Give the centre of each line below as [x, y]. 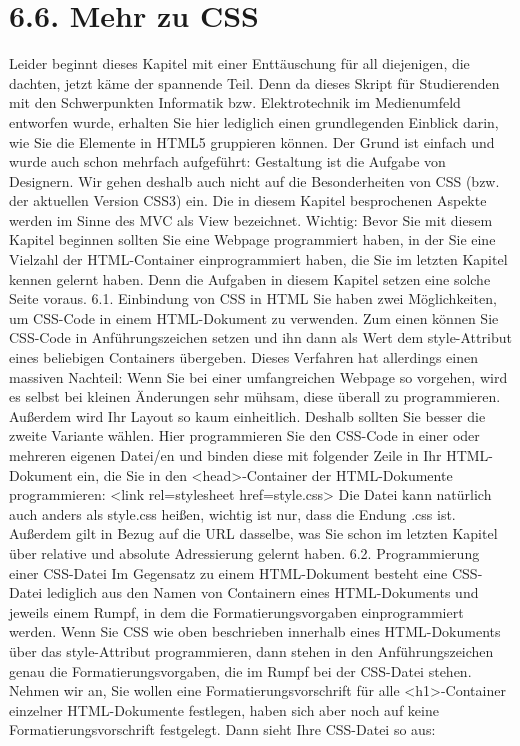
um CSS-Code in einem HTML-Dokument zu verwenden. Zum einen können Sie [254, 317]
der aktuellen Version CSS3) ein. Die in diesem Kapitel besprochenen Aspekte [248, 200]
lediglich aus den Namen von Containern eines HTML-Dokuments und [262, 592]
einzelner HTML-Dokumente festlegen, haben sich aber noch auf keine [224, 709]
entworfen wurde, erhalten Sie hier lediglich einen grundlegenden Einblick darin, [254, 121]
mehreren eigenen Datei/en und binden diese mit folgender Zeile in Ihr [225, 455]
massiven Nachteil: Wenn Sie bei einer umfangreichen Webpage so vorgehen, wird [258, 376]
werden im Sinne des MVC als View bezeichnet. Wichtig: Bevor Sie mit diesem [251, 219]
